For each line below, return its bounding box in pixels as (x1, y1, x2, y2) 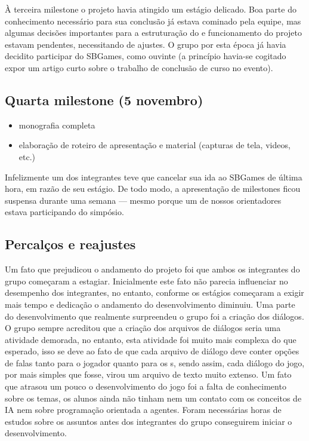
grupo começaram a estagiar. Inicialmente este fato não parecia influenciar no (5, 274, 288, 287)
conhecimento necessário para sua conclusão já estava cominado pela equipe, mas (5, 14, 301, 27)
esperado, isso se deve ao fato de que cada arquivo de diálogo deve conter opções (5, 345, 299, 357)
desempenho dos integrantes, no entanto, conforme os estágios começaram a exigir (5, 286, 304, 299)
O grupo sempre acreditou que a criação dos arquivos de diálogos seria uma (5, 321, 281, 334)
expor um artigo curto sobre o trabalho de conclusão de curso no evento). (5, 61, 273, 73)
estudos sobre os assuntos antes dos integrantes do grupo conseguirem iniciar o (5, 415, 292, 427)
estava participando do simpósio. (5, 206, 124, 218)
